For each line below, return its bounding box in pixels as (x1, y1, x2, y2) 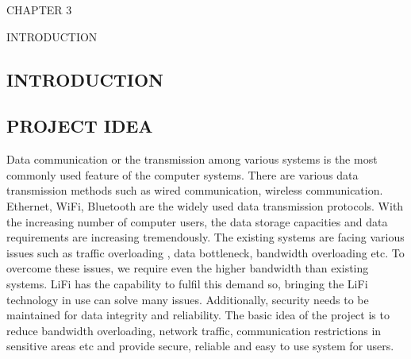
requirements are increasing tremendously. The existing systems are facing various (6, 229, 405, 245)
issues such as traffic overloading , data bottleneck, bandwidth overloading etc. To (6, 244, 405, 261)
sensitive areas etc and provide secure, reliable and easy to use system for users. (6, 338, 394, 354)
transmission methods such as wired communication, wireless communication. (6, 182, 383, 199)
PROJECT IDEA (6, 114, 153, 138)
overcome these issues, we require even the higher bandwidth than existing (6, 260, 369, 276)
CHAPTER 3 (6, 2, 72, 17)
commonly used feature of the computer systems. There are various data (6, 166, 359, 183)
